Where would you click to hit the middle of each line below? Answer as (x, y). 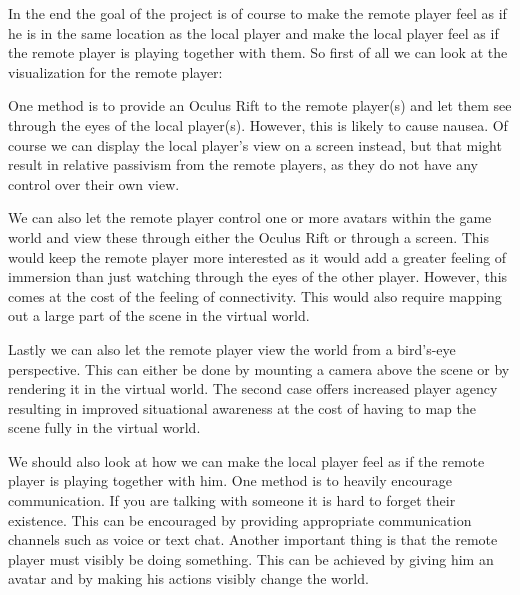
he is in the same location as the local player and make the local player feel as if (253, 32)
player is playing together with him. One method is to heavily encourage (230, 480)
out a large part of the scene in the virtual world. (159, 315)
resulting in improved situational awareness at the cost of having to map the (242, 407)
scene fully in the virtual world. (104, 427)
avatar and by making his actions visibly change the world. (188, 578)
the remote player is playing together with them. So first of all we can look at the (258, 52)
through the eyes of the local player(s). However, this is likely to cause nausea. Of (258, 124)
